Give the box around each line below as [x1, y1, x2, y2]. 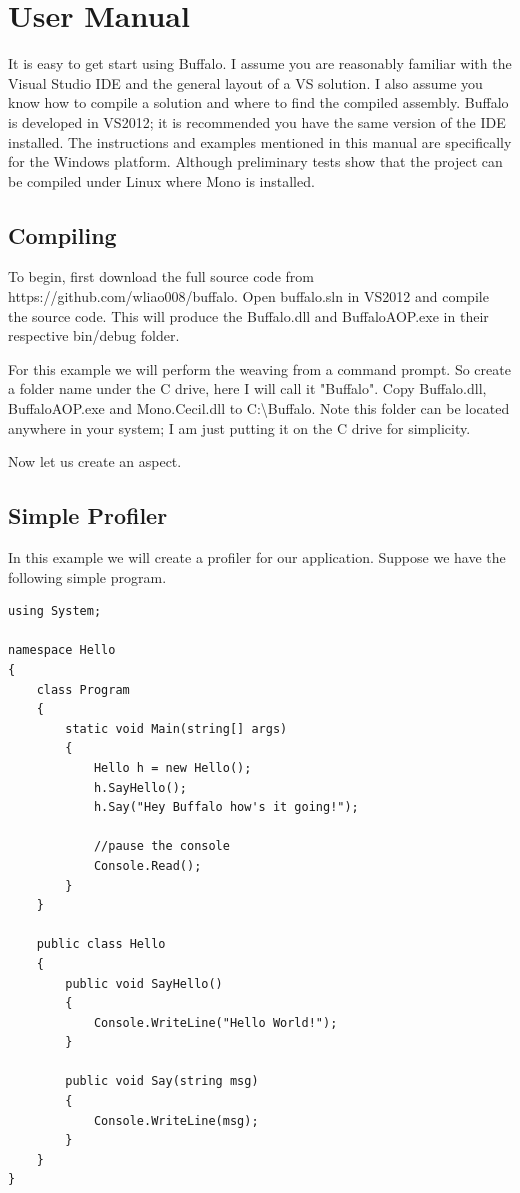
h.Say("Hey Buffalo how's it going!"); [93, 800, 359, 815]
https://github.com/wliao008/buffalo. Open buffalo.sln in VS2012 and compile [8, 286, 489, 307]
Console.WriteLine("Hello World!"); [93, 1015, 338, 1030]
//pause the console [93, 839, 230, 854]
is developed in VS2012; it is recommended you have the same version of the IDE [8, 111, 506, 132]
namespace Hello [8, 643, 116, 658]
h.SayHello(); [93, 780, 187, 795]
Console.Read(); [93, 858, 202, 873]
